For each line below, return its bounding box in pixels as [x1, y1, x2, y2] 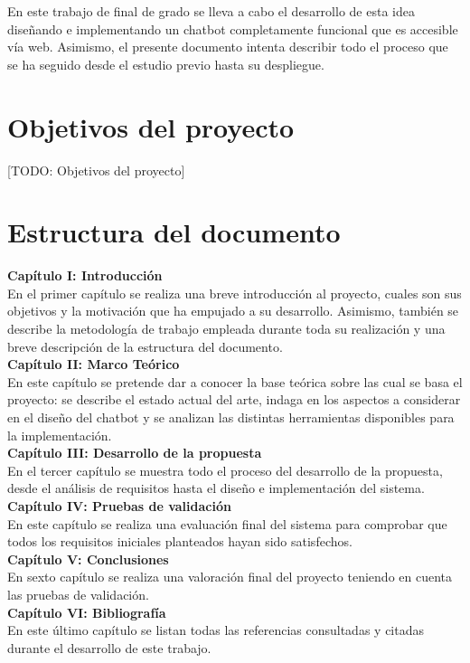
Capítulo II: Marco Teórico [7, 355, 180, 374]
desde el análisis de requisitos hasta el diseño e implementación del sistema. [7, 478, 425, 497]
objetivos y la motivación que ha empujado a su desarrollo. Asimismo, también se [7, 301, 459, 320]
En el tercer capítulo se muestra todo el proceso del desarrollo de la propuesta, [7, 460, 443, 479]
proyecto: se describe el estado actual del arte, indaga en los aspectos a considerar [7, 390, 461, 409]
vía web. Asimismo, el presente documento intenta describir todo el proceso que [7, 37, 448, 56]
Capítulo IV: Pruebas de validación [7, 496, 231, 515]
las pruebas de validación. [7, 584, 149, 603]
